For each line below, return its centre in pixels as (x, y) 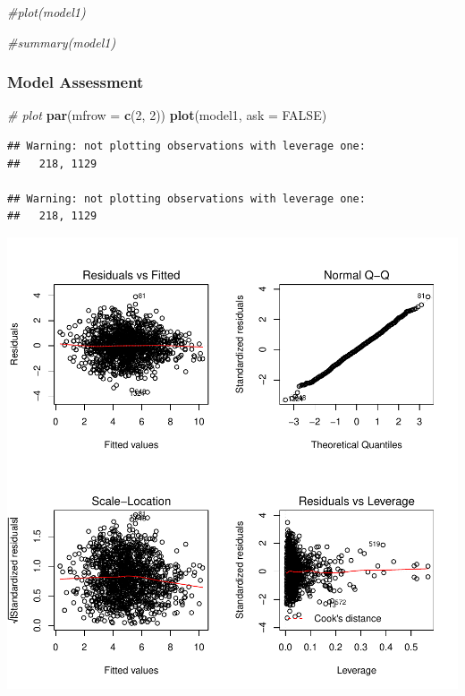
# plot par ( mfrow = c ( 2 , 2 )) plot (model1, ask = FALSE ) (167, 115)
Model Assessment (76, 82)
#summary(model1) (62, 42)
